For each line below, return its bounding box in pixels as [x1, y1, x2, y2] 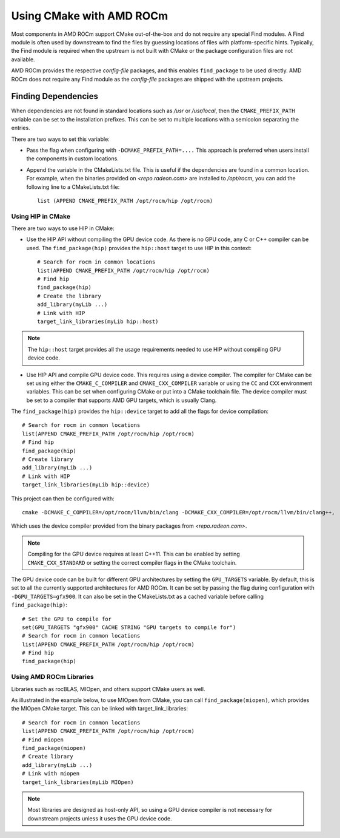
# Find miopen [22, 736, 64, 743]
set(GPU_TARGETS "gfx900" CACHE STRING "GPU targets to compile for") [22, 624, 236, 631]
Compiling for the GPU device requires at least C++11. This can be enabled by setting [27, 550, 241, 558]
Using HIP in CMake [11, 212, 71, 220]
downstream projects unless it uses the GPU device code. [27, 814, 172, 822]
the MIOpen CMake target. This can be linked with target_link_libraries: [11, 705, 188, 712]
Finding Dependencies [11, 91, 98, 101]
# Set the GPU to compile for [22, 615, 112, 622]
